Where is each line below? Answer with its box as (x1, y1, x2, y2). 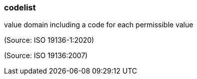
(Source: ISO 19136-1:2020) (4, 36, 94, 45)
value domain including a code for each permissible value (4, 20, 194, 29)
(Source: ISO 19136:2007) (4, 51, 88, 60)
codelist (4, 2, 36, 12)
